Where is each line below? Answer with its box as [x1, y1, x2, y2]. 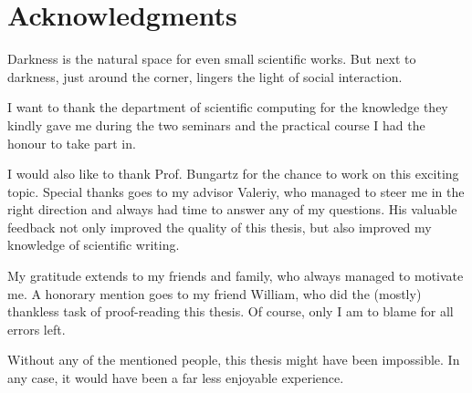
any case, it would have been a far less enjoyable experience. [7, 368, 344, 388]
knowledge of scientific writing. [7, 235, 180, 254]
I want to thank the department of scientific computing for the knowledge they [7, 98, 448, 117]
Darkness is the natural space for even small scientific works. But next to [7, 49, 416, 68]
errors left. [7, 319, 66, 338]
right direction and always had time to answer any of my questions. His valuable [7, 200, 457, 219]
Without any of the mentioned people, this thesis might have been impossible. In [7, 350, 460, 369]
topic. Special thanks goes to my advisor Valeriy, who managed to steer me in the [7, 181, 465, 201]
